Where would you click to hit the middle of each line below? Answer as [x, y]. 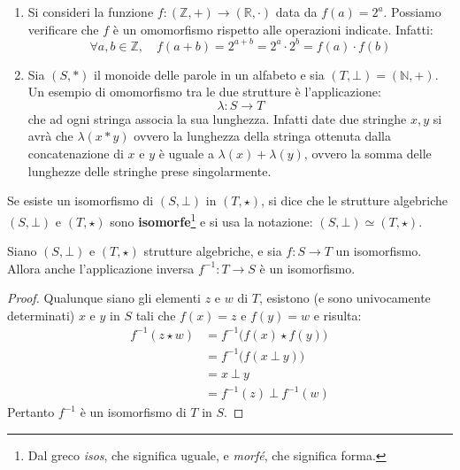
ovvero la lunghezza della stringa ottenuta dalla [262, 136]
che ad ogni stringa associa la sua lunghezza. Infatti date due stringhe [217, 118]
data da [296, 12]
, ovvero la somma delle [368, 154]
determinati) [41, 315]
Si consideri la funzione [91, 12]
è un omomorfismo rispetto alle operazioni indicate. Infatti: [273, 29]
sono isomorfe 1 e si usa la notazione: [211, 220]
